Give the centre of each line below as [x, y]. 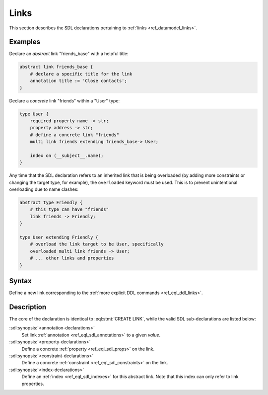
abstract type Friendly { [51, 203]
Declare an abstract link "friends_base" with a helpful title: [69, 54]
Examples [25, 42]
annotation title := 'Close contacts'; [79, 81]
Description [28, 307]
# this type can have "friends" [69, 209]
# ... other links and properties [72, 258]
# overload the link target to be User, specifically [97, 244]
